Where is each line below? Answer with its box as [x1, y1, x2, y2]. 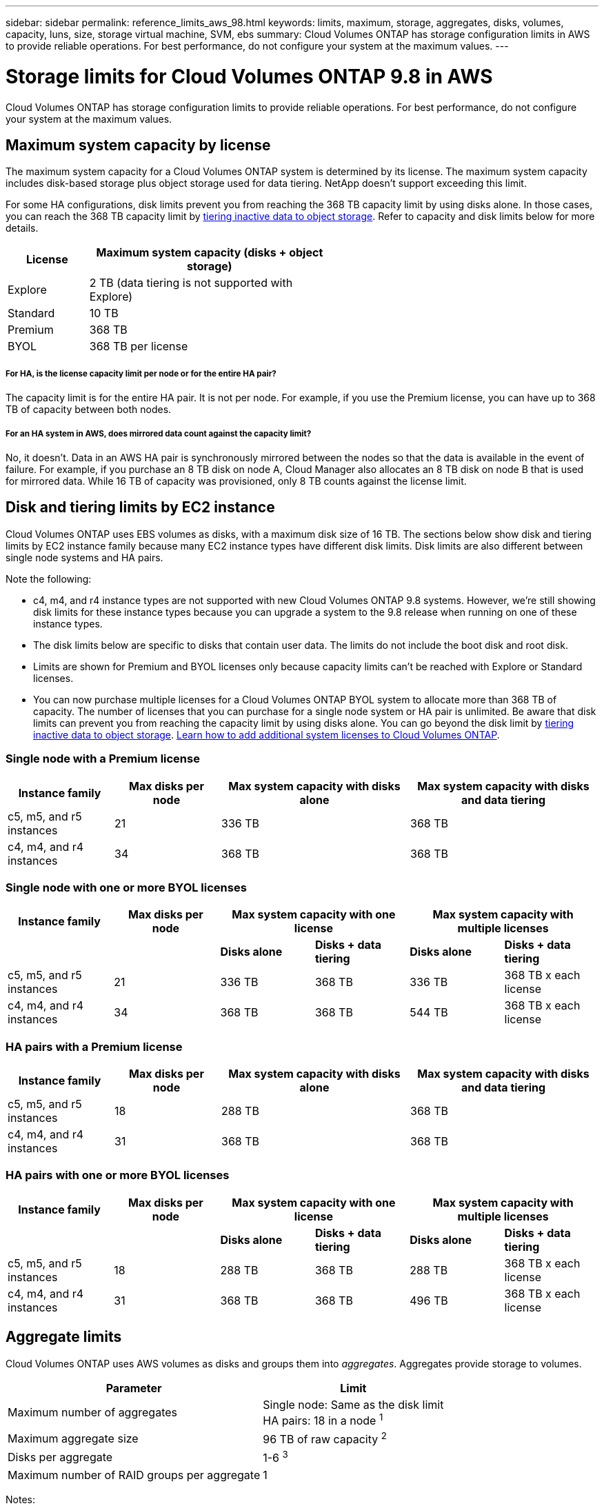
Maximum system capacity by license [6, 136, 271, 154]
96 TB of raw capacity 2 [263, 1429, 387, 1447]
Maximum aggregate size [8, 1431, 139, 1445]
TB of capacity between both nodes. [6, 403, 172, 416]
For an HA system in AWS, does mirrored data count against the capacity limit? [6, 428, 312, 439]
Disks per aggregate [8, 1449, 113, 1464]
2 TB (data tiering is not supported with [89, 276, 293, 290]
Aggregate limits [6, 1328, 122, 1346]
